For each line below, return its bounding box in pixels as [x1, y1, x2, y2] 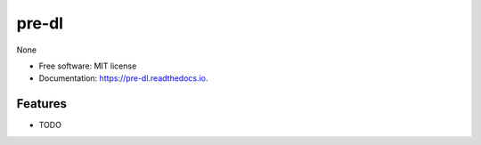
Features [16, 96, 67, 111]
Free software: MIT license [38, 60, 137, 71]
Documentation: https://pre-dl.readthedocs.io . [38, 73, 208, 84]
